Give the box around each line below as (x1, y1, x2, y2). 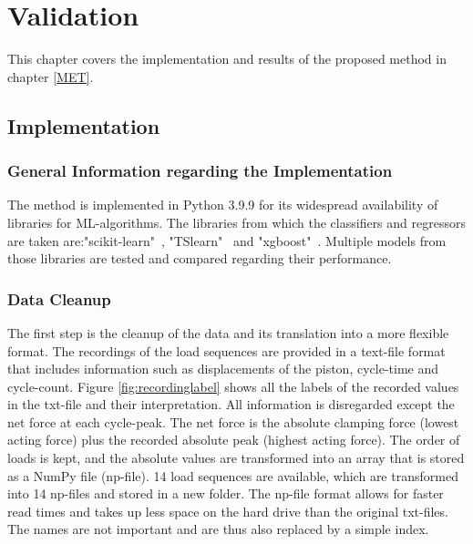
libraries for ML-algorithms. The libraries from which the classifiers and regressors (7, 212, 466, 231)
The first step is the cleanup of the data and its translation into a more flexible (7, 323, 449, 342)
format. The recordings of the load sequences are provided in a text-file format (7, 341, 446, 360)
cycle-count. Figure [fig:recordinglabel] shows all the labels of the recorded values (7, 376, 459, 395)
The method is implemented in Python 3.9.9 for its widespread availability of (7, 195, 438, 214)
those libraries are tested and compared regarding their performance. (7, 249, 392, 268)
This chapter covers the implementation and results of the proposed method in (7, 49, 447, 68)
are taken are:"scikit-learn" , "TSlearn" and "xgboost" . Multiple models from (7, 231, 447, 250)
